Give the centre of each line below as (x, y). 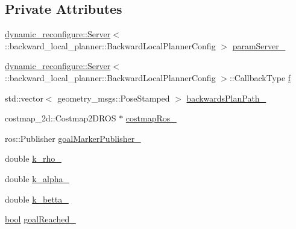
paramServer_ (259, 45)
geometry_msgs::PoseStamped (114, 98)
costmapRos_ (151, 118)
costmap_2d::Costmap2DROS (61, 118)
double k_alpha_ (37, 178)
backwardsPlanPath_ (226, 98)
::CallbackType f (260, 77)
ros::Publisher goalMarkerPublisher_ (73, 138)
